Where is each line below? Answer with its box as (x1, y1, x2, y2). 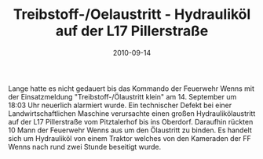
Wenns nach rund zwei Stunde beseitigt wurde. (8, 142, 162, 151)
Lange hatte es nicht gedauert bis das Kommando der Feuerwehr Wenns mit (8, 84, 255, 93)
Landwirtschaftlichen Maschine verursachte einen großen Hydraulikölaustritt (8, 108, 256, 118)
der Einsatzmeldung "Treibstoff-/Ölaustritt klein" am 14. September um (8, 92, 237, 101)
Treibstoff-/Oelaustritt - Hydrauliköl (13, 5, 251, 23)
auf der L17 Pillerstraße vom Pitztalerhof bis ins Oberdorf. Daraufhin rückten (8, 117, 254, 126)
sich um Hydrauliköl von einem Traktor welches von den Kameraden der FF (8, 133, 251, 143)
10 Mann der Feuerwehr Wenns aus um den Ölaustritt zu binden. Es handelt (8, 125, 253, 135)
